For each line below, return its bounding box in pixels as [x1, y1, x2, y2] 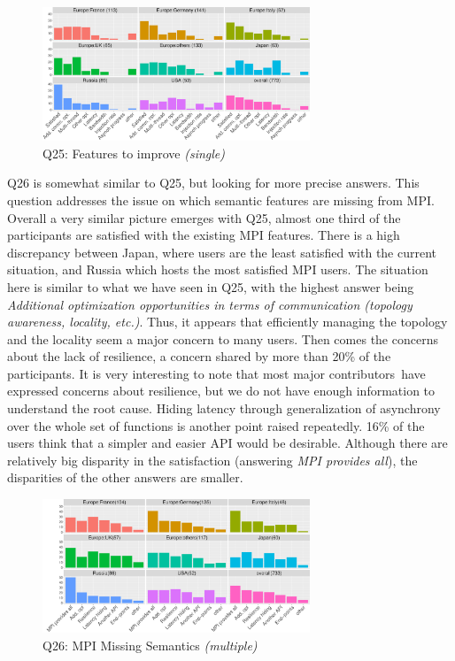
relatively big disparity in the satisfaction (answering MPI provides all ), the [7, 450, 418, 469]
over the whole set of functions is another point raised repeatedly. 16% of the [7, 416, 425, 434]
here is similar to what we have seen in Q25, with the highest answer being [7, 277, 414, 296]
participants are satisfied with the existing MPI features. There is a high [7, 226, 400, 244]
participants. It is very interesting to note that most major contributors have [7, 364, 426, 382]
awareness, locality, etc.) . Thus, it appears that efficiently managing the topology [7, 312, 448, 331]
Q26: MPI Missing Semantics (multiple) [42, 635, 258, 654]
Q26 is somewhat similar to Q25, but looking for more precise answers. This [7, 173, 420, 192]
